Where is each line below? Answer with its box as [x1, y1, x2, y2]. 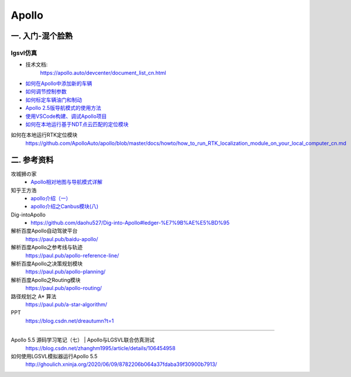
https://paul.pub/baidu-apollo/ [25, 235, 99, 242]
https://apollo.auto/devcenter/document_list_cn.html [40, 69, 166, 76]
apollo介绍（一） [30, 194, 71, 201]
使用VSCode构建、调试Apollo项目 [25, 113, 107, 120]
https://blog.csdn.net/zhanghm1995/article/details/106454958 [25, 344, 175, 351]
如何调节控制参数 [25, 88, 67, 95]
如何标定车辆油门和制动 [25, 96, 82, 103]
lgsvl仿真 [11, 48, 37, 57]
